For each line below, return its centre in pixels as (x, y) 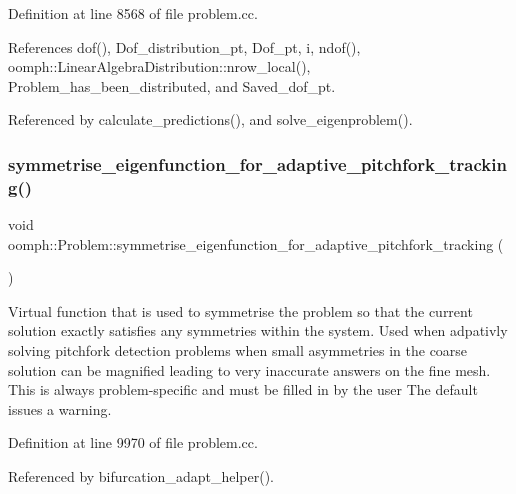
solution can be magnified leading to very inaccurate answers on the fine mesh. (249, 369)
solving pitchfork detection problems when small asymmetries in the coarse (238, 350)
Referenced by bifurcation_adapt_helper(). (141, 476)
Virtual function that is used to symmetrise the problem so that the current (240, 310)
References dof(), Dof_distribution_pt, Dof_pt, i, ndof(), (184, 46)
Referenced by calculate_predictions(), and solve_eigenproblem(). (210, 119)
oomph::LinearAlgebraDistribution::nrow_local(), (159, 66)
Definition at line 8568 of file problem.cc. (133, 13)
